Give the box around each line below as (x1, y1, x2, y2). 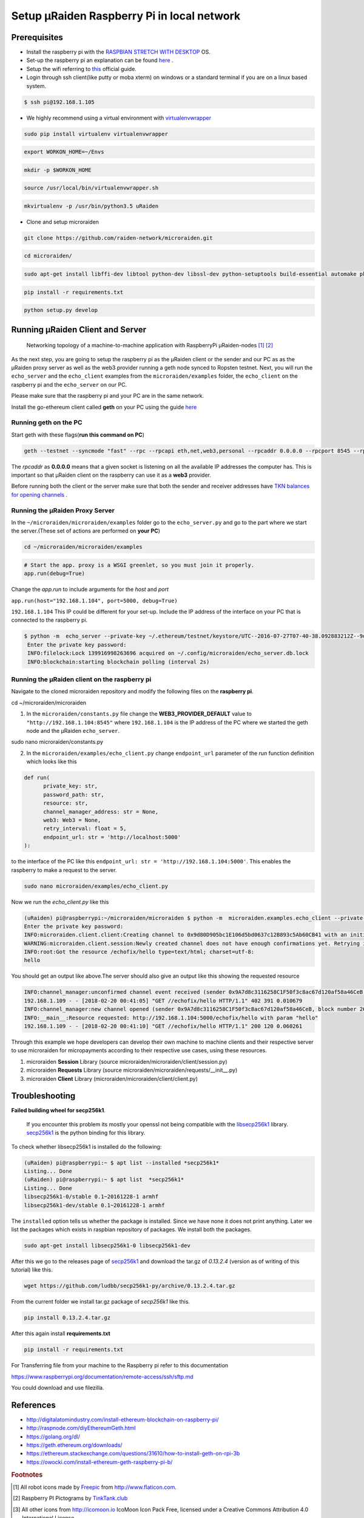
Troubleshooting (11, 1091, 76, 1101)
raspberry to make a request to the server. (11, 866, 117, 874)
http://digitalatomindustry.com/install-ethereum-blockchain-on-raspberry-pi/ (26, 1415, 219, 1423)
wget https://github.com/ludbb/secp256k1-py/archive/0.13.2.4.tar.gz (24, 1282, 235, 1290)
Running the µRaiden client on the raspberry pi (11, 675, 152, 683)
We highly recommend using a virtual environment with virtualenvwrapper (26, 114, 212, 121)
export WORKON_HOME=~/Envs (24, 149, 104, 155)
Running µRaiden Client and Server (11, 324, 147, 335)
